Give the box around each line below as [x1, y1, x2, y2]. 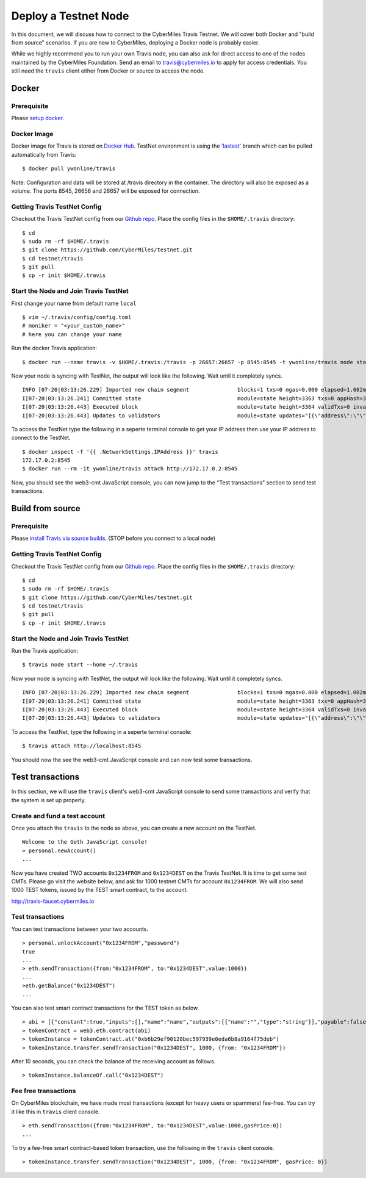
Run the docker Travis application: [11, 345, 98, 352]
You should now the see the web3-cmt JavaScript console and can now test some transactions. [11, 756, 253, 763]
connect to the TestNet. [11, 434, 71, 442]
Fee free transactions [11, 1086, 76, 1095]
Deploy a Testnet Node [11, 9, 129, 23]
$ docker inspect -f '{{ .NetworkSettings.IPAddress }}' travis [22, 448, 219, 455]
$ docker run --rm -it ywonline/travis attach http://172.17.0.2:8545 [22, 465, 238, 472]
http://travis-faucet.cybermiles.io [11, 897, 95, 905]
